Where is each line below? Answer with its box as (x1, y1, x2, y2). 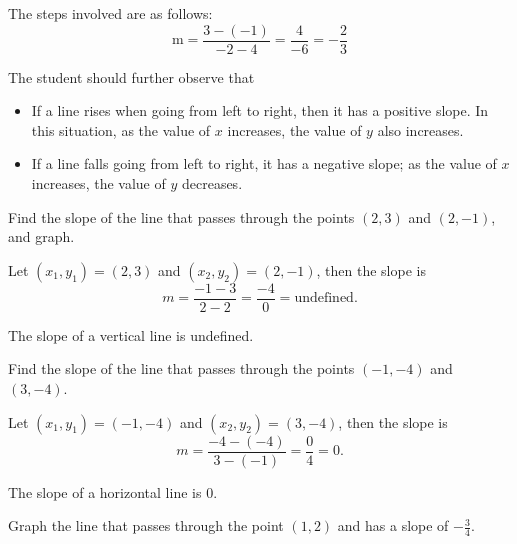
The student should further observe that (8, 66, 255, 87)
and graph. (8, 226, 75, 247)
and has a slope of (337, 515, 449, 536)
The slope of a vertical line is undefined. (8, 324, 254, 345)
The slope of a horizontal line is (8, 481, 202, 502)
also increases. (377, 119, 464, 140)
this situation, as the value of (31, 119, 211, 140)
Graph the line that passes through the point (8, 515, 284, 536)
